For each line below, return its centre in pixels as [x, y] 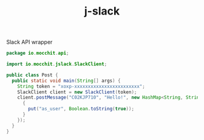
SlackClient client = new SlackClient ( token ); [77, 92]
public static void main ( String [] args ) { [66, 81]
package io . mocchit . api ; [38, 53]
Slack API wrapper [29, 42]
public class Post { [32, 75]
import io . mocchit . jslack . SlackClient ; [57, 64]
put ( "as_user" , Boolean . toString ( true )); [81, 109]
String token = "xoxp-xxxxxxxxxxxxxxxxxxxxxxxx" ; [81, 86]
